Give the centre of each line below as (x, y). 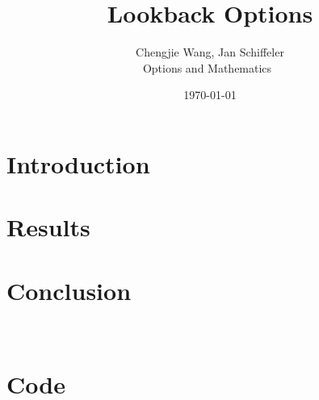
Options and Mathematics (207, 67)
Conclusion (69, 290)
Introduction (78, 163)
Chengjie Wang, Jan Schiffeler (210, 52)
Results (48, 227)
